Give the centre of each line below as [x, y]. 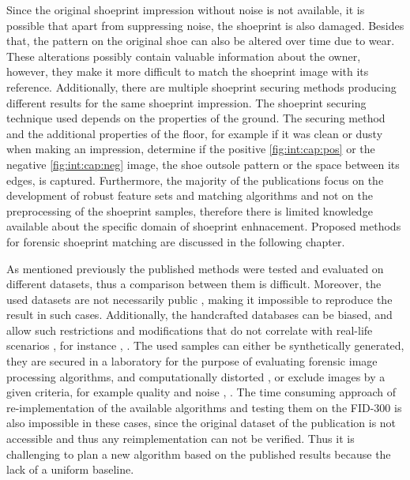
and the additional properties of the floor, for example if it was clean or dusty [195, 133]
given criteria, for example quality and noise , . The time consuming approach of [201, 392]
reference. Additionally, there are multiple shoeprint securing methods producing [201, 86]
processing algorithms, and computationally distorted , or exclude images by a [196, 376]
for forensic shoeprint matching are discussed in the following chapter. [176, 241]
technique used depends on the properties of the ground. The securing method [196, 118]
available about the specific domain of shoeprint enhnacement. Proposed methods [204, 226]
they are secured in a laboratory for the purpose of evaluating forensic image [192, 361]
